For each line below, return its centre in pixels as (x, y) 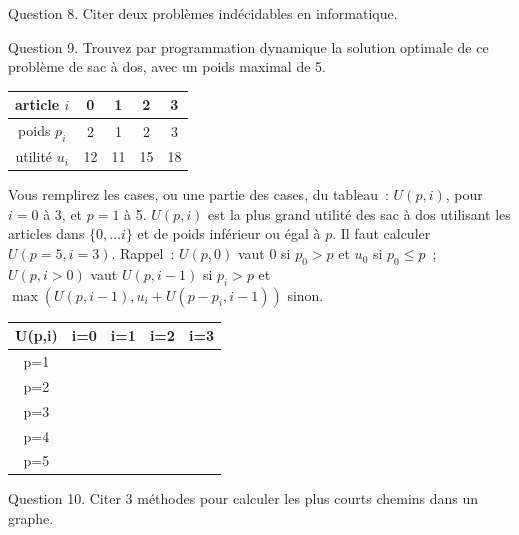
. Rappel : (143, 253)
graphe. (31, 518)
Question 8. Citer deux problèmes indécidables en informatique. (203, 13)
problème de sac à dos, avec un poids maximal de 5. (167, 66)
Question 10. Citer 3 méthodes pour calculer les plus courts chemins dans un (243, 498)
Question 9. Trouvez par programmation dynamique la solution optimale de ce (248, 46)
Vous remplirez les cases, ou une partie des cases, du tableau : (198, 194)
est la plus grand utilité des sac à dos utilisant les (359, 213)
